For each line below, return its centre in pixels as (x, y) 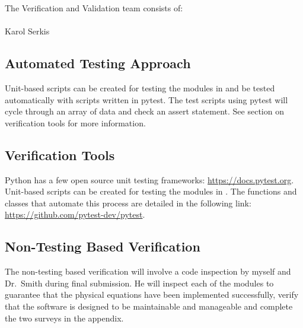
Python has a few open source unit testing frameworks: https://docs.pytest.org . (149, 179)
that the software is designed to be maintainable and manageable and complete (149, 306)
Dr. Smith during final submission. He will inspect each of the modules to (139, 283)
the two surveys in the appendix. (64, 318)
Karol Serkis (27, 31)
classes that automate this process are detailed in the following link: (128, 203)
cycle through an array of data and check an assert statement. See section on (144, 111)
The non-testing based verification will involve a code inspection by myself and (148, 271)
